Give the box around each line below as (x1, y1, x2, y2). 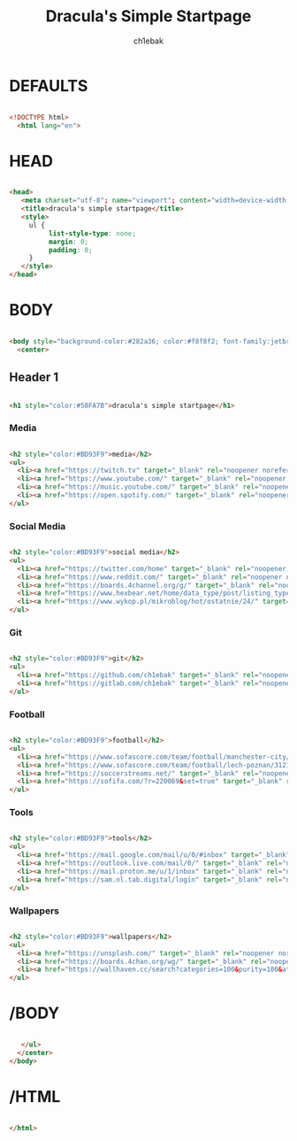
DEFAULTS (9, 75, 88, 96)
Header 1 (9, 370, 59, 385)
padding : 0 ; (48, 245, 93, 254)
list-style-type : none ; (48, 228, 137, 238)
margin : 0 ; (48, 237, 89, 246)
